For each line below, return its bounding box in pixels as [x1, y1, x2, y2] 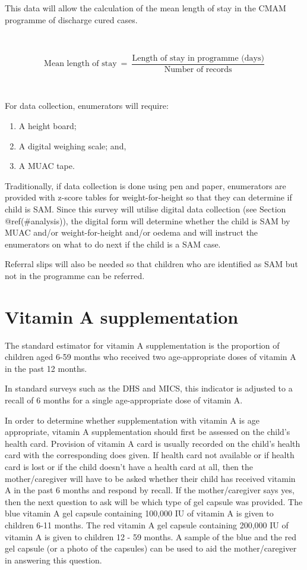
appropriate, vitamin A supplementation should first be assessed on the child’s [5, 425, 290, 438]
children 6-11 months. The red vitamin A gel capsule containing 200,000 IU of [5, 519, 289, 531]
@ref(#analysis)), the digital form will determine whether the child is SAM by [5, 214, 290, 227]
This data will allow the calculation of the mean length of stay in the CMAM [5, 2, 286, 14]
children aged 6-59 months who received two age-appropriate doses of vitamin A [5, 350, 296, 363]
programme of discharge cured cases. [5, 13, 138, 26]
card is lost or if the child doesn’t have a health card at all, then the [5, 461, 254, 473]
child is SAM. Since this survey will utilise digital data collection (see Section [5, 203, 286, 215]
